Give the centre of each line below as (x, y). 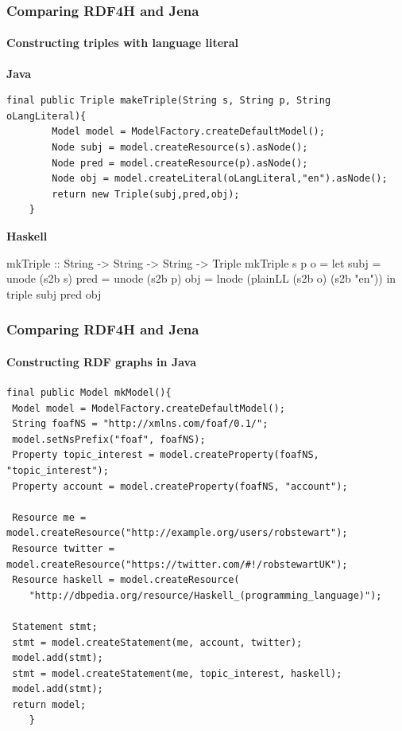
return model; (49, 704)
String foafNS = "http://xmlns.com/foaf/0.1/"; (140, 424)
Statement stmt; (55, 626)
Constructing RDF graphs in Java (102, 361)
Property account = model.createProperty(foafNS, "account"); (180, 486)
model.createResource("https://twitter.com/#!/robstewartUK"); (177, 564)
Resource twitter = (64, 548)
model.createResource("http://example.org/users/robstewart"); (177, 533)
